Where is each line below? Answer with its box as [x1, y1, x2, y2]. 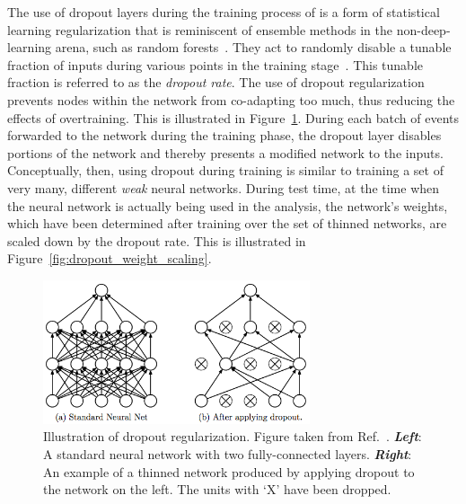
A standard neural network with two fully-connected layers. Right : [43, 444, 412, 463]
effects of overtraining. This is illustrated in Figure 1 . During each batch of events [7, 108, 460, 127]
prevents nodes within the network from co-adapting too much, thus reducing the [7, 90, 455, 109]
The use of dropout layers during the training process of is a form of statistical [7, 3, 440, 21]
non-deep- [396, 20, 451, 39]
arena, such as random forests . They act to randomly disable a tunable [55, 38, 452, 57]
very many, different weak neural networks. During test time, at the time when [7, 178, 440, 197]
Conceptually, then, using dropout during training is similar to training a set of [7, 161, 444, 180]
